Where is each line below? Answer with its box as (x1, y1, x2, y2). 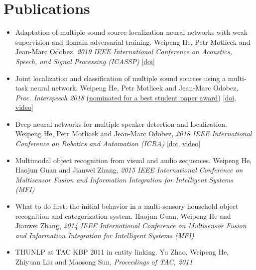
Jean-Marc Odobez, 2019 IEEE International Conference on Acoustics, (15, 46, 232, 57)
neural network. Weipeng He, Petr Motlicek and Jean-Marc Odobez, (30, 83, 239, 93)
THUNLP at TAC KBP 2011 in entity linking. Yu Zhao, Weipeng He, (15, 247, 229, 257)
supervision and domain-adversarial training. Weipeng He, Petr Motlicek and (15, 36, 251, 47)
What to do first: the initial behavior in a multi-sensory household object (15, 201, 239, 211)
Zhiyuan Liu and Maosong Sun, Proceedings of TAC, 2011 (15, 257, 193, 267)
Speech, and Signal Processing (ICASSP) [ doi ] (15, 56, 155, 66)
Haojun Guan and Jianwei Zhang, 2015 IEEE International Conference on (15, 165, 243, 175)
